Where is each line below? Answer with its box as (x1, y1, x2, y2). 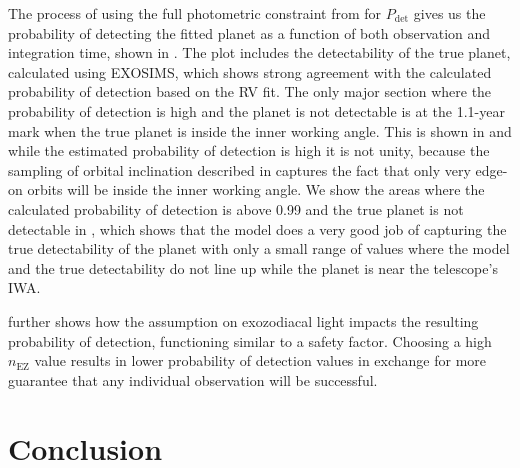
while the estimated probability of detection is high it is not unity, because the (8, 140, 490, 161)
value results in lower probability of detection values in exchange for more (34, 350, 487, 371)
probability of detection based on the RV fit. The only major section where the (8, 81, 492, 102)
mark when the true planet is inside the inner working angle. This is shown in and (8, 120, 512, 141)
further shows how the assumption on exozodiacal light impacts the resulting (8, 310, 479, 331)
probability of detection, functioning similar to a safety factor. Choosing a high (8, 330, 492, 351)
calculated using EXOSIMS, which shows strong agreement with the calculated (8, 61, 492, 82)
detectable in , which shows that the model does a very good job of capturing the (8, 218, 507, 239)
